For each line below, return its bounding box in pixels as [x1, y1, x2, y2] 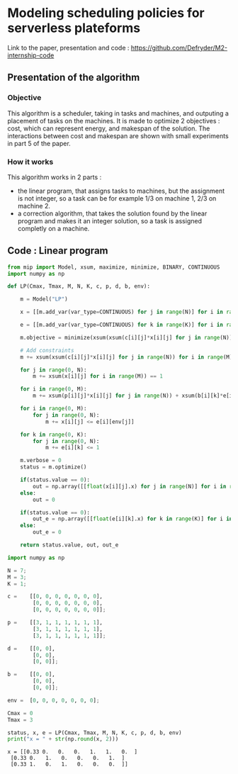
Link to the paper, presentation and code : [7, 43, 130, 52]
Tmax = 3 [7, 716, 33, 724]
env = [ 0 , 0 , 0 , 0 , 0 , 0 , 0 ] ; [7, 697, 100, 704]
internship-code [7, 51, 55, 60]
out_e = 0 [33, 529, 62, 536]
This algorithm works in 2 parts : [7, 172, 102, 181]
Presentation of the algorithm [7, 72, 140, 84]
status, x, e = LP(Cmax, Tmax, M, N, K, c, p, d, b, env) [7, 729, 182, 736]
